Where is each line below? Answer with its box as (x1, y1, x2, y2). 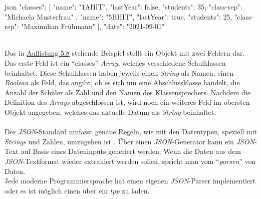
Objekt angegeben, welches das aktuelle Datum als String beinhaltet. (5, 106, 216, 117)
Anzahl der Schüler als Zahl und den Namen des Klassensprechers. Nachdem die (5, 87, 250, 97)
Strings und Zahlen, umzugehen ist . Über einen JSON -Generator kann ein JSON (5, 136, 254, 146)
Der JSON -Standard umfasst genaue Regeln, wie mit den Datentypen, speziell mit (5, 126, 257, 137)
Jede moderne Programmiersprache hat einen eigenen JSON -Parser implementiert (5, 175, 255, 186)
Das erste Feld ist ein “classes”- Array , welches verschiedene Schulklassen (5, 57, 226, 68)
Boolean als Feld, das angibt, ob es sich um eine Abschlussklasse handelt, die (5, 77, 240, 88)
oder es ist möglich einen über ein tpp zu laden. (5, 185, 150, 195)
